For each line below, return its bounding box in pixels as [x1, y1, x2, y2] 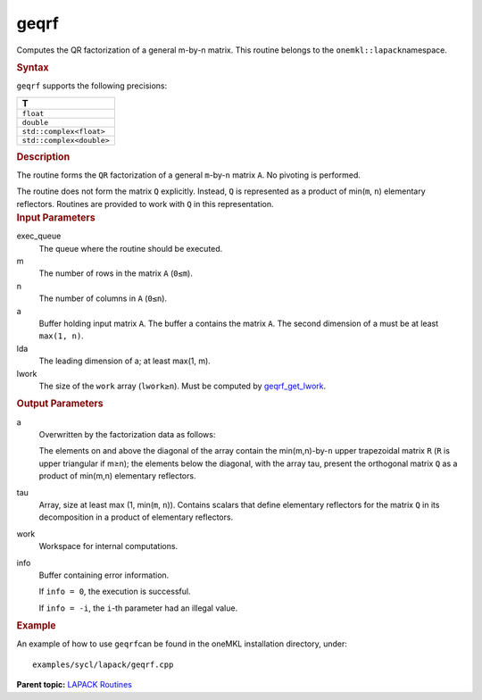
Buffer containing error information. [38, 570, 170, 580]
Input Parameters [16, 212, 96, 224]
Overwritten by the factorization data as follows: [38, 429, 216, 440]
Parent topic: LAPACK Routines [16, 679, 133, 690]
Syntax [16, 61, 49, 73]
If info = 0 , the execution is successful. [38, 586, 191, 597]
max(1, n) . [38, 330, 84, 341]
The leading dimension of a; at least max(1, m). [38, 355, 212, 366]
